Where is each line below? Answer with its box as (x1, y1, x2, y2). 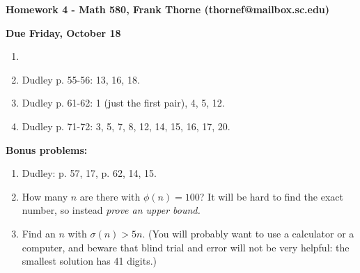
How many (22, 189, 68, 203)
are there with (79, 189, 141, 203)
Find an (22, 226, 56, 240)
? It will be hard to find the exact (199, 189, 343, 203)
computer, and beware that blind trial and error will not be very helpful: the (22, 240, 350, 254)
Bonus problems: (6, 142, 88, 157)
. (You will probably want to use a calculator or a (142, 226, 354, 240)
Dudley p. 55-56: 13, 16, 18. (22, 72, 140, 86)
